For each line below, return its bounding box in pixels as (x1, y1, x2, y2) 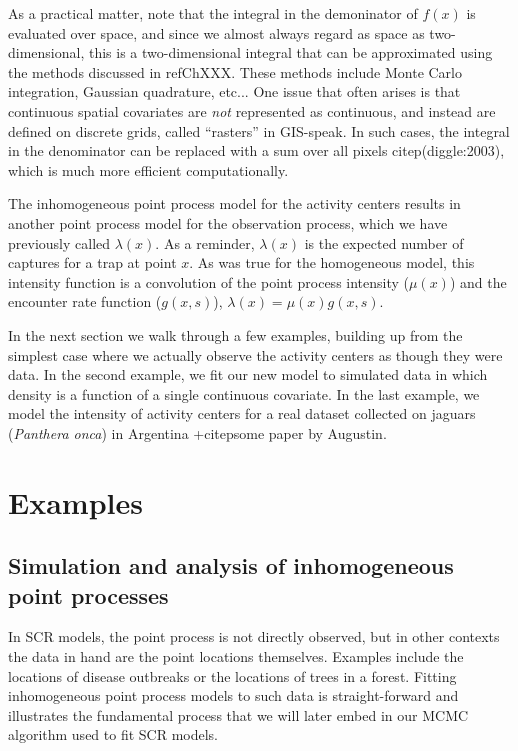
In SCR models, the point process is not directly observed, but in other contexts (8, 626, 500, 647)
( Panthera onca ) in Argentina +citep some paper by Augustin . (8, 422, 387, 443)
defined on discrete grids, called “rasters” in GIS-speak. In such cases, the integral (8, 120, 510, 141)
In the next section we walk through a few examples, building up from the (8, 324, 463, 345)
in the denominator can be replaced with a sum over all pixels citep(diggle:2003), (8, 140, 505, 161)
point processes (8, 579, 169, 610)
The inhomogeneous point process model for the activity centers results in (8, 193, 461, 214)
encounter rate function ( (8, 291, 162, 312)
